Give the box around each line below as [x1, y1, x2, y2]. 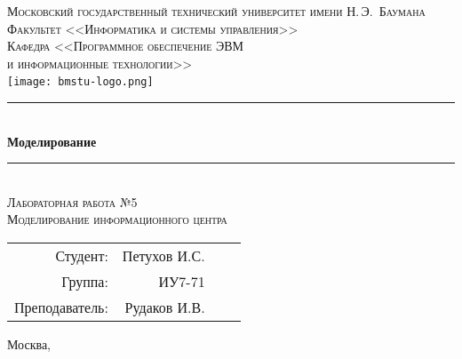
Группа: [61, 271, 108, 291]
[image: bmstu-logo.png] [7, 76, 154, 89]
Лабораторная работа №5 [7, 192, 138, 211]
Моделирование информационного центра [7, 210, 227, 228]
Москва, [7, 335, 51, 353]
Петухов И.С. [122, 245, 205, 266]
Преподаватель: [14, 297, 108, 317]
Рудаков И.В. [124, 297, 205, 317]
